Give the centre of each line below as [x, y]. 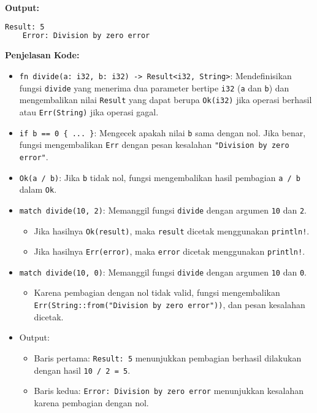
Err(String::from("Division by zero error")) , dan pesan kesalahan [170, 305]
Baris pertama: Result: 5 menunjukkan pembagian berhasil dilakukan [168, 357]
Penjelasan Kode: [42, 55]
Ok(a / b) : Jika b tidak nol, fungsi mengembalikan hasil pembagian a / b [160, 177]
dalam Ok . [38, 189]
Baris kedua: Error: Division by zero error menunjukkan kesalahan [169, 391]
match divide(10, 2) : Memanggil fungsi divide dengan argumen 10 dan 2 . [163, 210]
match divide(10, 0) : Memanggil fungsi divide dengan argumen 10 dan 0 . [163, 272]
